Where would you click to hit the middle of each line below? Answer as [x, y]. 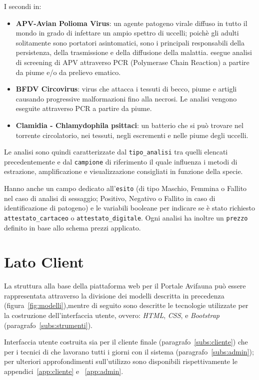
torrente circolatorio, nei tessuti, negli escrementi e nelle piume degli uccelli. [132, 135]
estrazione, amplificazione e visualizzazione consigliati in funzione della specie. [123, 171]
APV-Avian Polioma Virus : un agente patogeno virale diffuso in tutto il [131, 23]
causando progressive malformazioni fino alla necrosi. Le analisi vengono [126, 98]
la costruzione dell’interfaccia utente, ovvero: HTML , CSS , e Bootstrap [112, 315]
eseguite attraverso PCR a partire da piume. [84, 108]
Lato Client [44, 262]
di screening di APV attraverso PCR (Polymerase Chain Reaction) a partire [132, 62]
